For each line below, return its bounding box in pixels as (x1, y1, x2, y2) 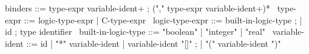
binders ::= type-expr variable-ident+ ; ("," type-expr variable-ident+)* (5, 2, 271, 14)
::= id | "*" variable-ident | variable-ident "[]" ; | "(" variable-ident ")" (26, 37, 281, 49)
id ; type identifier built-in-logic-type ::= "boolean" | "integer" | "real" (5, 25, 266, 38)
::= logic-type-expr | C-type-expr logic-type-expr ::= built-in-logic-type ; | (24, 13, 302, 26)
